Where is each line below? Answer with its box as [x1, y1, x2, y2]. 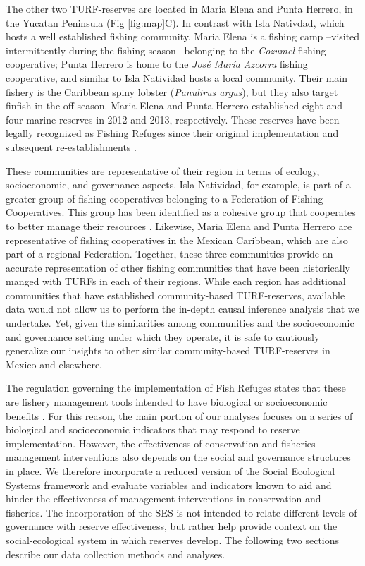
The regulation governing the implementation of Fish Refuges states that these [6, 380, 346, 395]
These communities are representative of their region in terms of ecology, [6, 163, 320, 178]
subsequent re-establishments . [6, 139, 137, 154]
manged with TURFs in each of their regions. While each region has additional [6, 274, 346, 289]
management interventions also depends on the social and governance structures [6, 450, 351, 464]
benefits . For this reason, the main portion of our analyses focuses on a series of [6, 408, 353, 423]
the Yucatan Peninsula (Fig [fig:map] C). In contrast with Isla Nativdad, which [6, 15, 345, 30]
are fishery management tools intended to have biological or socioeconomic [6, 395, 328, 409]
